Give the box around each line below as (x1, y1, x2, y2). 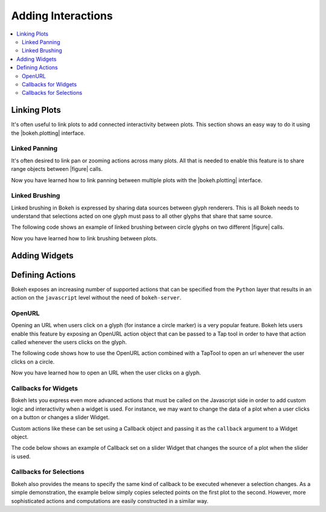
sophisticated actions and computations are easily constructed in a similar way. (11, 497, 209, 504)
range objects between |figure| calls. (11, 165, 103, 173)
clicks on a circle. (11, 358, 55, 365)
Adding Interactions (11, 9, 113, 22)
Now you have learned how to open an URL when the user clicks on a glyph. (11, 369, 202, 377)
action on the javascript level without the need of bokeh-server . (11, 294, 182, 301)
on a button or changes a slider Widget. (11, 414, 110, 421)
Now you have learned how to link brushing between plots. (11, 234, 158, 242)
